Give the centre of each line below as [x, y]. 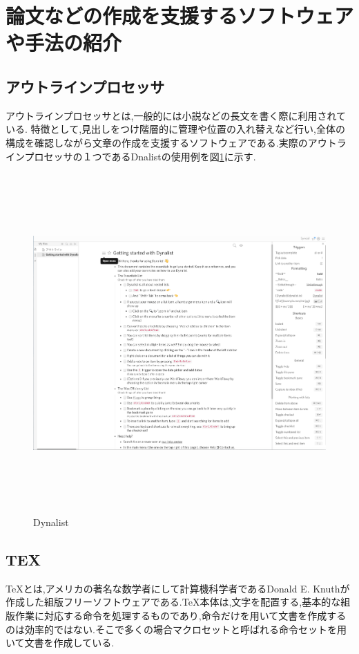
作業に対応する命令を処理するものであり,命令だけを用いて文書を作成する [181, 616]
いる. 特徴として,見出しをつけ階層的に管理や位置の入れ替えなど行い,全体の [175, 129]
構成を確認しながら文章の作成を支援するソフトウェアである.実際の [157, 142]
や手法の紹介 [64, 43]
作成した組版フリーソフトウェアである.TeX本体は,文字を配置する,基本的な [173, 602]
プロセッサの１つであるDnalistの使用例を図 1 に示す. [140, 156]
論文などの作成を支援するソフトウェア [180, 16]
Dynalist [51, 522]
